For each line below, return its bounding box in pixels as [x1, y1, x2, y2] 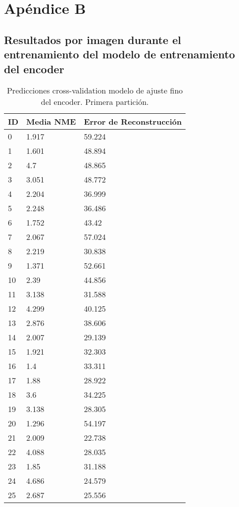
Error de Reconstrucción [84, 116, 182, 128]
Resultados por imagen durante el [4, 32, 181, 47]
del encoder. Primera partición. [41, 96, 149, 108]
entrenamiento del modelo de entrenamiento [4, 46, 235, 62]
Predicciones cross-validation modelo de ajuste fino [6, 85, 183, 96]
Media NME [26, 116, 76, 128]
